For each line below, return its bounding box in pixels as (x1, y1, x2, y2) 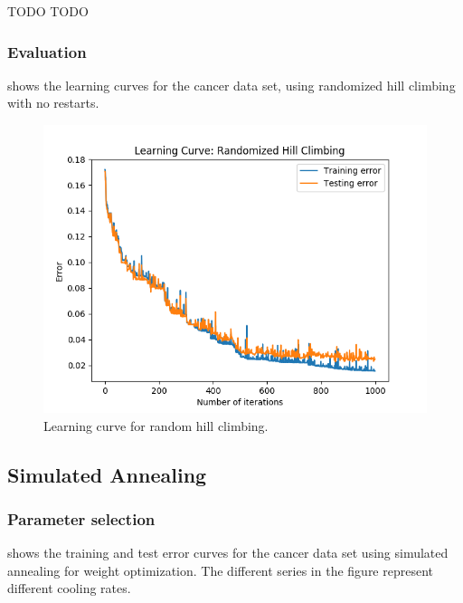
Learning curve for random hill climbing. (43, 416, 269, 435)
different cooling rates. (7, 579, 131, 598)
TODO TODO (7, 2, 89, 20)
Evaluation (7, 40, 87, 62)
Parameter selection (7, 507, 156, 530)
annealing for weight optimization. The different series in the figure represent (7, 560, 434, 579)
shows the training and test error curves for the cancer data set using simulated (7, 543, 449, 562)
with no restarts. (7, 93, 99, 112)
